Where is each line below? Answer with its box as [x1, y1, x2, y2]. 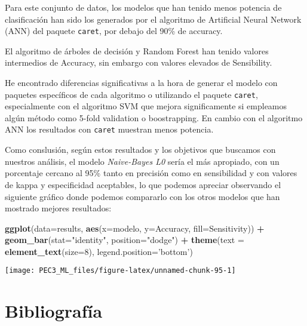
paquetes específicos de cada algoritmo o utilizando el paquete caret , [5, 88, 258, 100]
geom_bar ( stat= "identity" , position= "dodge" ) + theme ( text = [5, 233, 244, 246]
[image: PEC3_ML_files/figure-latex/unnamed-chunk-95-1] [5, 266, 236, 275]
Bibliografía [5, 299, 103, 323]
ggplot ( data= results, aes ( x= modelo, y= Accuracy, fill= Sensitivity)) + [5, 222, 265, 234]
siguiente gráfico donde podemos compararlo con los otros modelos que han [5, 190, 280, 202]
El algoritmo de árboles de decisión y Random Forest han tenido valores [5, 44, 269, 57]
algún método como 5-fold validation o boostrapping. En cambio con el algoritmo [5, 111, 303, 124]
